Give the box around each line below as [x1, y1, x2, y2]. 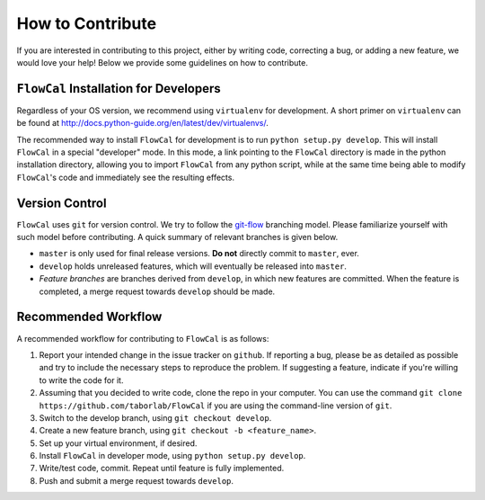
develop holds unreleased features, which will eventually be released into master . [39, 261, 348, 272]
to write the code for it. [39, 374, 124, 386]
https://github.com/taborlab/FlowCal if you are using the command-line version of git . [39, 400, 392, 411]
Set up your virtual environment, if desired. [39, 437, 198, 449]
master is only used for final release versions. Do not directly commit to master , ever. [39, 248, 359, 259]
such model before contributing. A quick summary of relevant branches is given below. [16, 232, 339, 243]
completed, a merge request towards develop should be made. [39, 286, 276, 297]
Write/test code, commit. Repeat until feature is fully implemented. [39, 463, 285, 474]
